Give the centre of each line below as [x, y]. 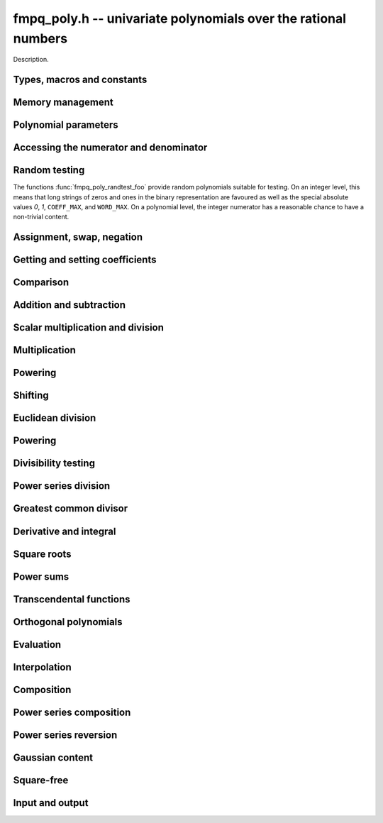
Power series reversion [65, 735]
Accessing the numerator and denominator [110, 148]
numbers [40, 38]
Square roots [42, 554]
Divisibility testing [54, 464]
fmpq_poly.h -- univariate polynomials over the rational [180, 18]
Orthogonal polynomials [68, 622]
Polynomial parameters [66, 125]
